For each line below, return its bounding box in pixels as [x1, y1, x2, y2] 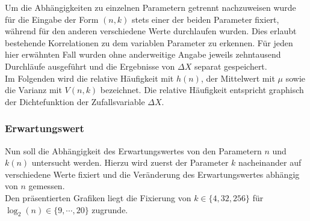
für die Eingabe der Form [5, 13, 99, 25]
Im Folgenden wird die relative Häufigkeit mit [5, 71, 174, 84]
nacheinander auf [238, 156, 302, 169]
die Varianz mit [5, 83, 62, 96]
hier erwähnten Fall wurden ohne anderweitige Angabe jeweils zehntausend [5, 48, 281, 61]
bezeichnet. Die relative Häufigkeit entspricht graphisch [100, 83, 304, 96]
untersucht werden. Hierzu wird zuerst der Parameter [31, 156, 229, 169]
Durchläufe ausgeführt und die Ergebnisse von [5, 59, 175, 72]
